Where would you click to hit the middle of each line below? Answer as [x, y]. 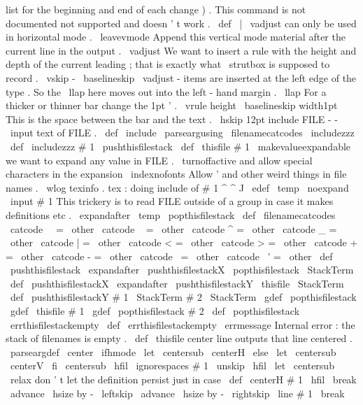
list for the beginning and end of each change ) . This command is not [156, 9]
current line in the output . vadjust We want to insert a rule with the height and [181, 50]
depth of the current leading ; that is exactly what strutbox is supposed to [168, 64]
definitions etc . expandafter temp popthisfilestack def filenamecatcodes [171, 214]
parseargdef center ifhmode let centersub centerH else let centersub [173, 351]
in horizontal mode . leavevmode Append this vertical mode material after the [176, 37]
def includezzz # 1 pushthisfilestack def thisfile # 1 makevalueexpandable [180, 146]
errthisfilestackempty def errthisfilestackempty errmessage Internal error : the [183, 324]
